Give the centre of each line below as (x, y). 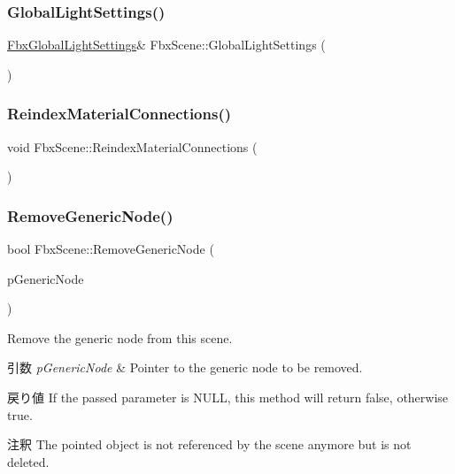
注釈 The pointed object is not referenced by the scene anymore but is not (209, 444)
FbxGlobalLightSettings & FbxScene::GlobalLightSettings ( (166, 45)
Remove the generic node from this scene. (120, 337)
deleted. (28, 461)
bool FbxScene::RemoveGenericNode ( (111, 249)
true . (20, 414)
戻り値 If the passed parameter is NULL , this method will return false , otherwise (228, 397)
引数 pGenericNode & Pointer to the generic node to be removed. (185, 367)
